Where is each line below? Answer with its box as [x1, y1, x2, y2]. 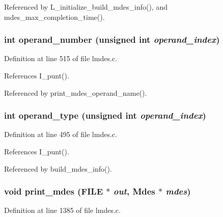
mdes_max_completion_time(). [4, 11, 105, 22]
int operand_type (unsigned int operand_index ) [4, 109, 206, 122]
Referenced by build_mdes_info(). [4, 163, 112, 174]
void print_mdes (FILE [4, 185, 103, 198]
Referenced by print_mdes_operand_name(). [4, 87, 147, 98]
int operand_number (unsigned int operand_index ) [4, 33, 220, 46]
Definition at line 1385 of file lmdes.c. [4, 205, 121, 215]
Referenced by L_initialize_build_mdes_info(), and [4, 2, 168, 12]
